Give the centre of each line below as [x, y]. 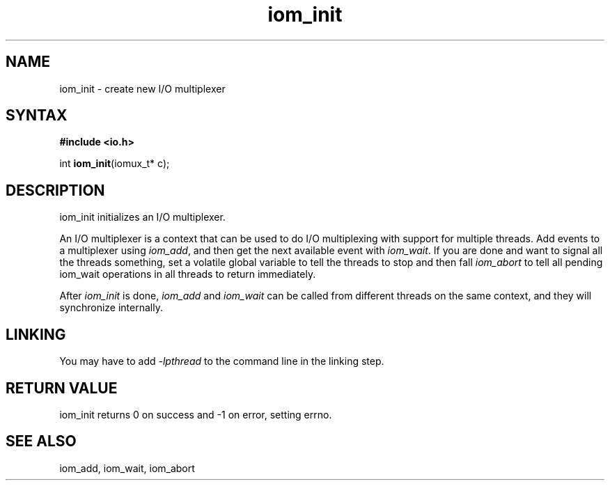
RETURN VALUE [62, 388]
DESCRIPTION [55, 190]
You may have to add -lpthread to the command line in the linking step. [222, 361]
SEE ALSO [41, 441]
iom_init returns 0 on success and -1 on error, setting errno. [196, 414]
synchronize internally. [111, 308]
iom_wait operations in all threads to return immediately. [188, 274]
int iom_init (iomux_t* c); [115, 164]
